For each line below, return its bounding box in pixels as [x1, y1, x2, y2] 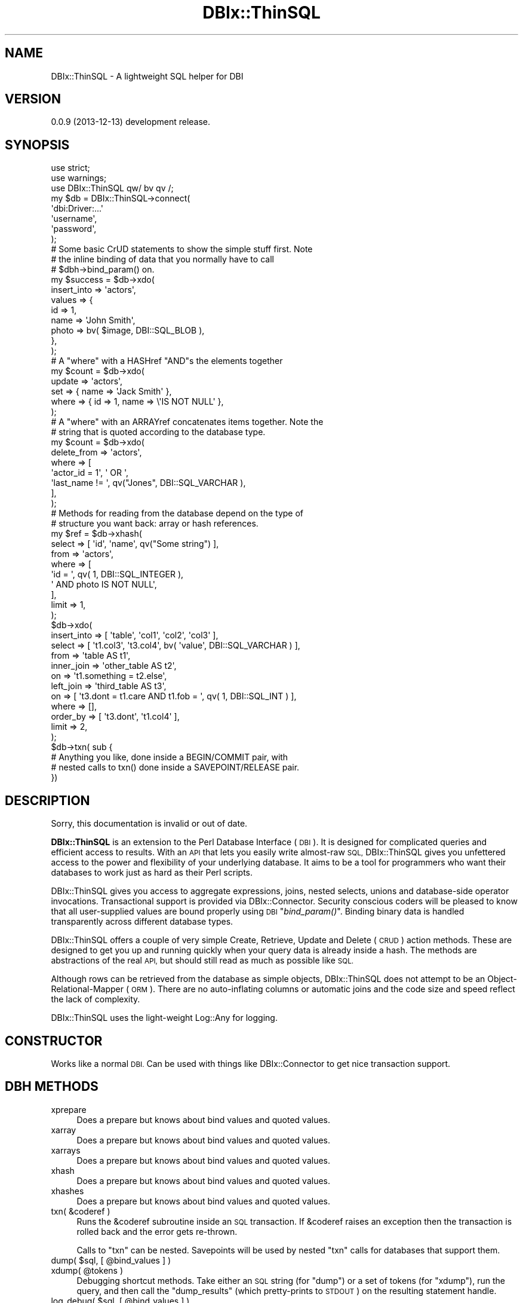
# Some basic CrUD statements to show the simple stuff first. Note [51, 244, 313, 255]
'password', [51, 224, 97, 234]
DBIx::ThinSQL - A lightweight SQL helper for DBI [51, 71, 244, 81]
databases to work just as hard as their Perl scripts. [51, 867, 253, 878]
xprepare [51, 1104, 87, 1115]
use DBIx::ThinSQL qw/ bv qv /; [51, 183, 174, 194]
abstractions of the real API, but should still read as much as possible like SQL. [51, 955, 354, 966]
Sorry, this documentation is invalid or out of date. [51, 818, 248, 829]
